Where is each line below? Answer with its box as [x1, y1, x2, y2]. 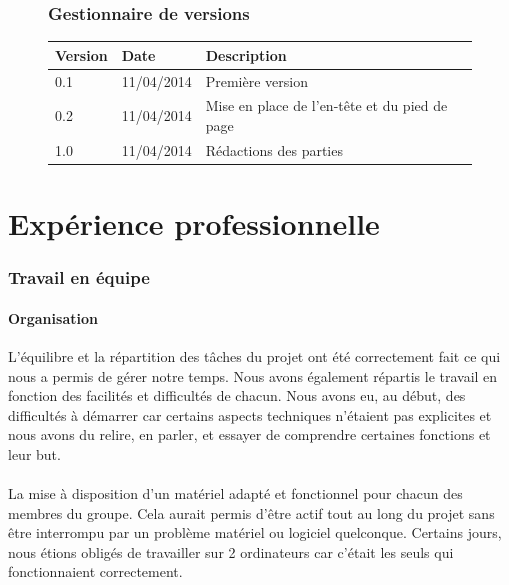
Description [205, 44, 287, 65]
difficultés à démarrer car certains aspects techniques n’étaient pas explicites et [8, 404, 492, 425]
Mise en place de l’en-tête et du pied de [205, 95, 448, 116]
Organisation [8, 307, 98, 328]
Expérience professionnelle [8, 203, 380, 244]
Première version [205, 70, 308, 91]
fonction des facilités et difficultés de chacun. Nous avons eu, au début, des [8, 385, 466, 406]
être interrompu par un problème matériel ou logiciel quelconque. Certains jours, [8, 522, 502, 543]
